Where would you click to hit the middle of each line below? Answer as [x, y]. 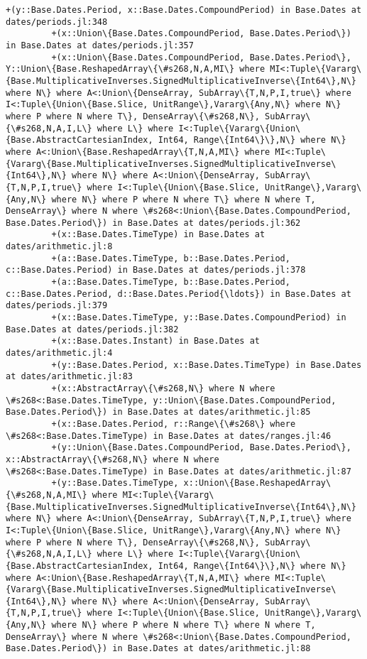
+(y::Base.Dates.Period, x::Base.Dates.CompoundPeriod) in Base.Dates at [184, 10]
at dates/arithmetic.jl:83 [69, 377]
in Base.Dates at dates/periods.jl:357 [100, 45]
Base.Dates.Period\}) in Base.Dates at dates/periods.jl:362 [153, 223]
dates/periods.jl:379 [57, 306]
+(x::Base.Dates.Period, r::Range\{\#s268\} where [174, 424]
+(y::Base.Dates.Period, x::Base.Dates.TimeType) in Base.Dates [207, 365]
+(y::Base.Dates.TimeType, [115, 483]
